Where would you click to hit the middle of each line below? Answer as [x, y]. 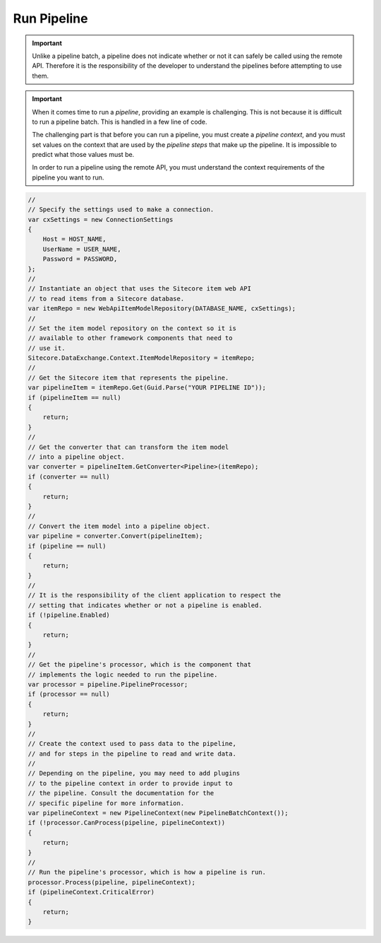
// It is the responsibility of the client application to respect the [155, 595]
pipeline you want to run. [68, 177]
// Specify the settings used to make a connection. [121, 210]
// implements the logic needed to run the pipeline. [123, 674]
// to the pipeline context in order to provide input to [130, 783]
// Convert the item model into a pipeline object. [119, 526]
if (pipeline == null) [67, 546]
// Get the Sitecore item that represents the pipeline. [128, 377]
